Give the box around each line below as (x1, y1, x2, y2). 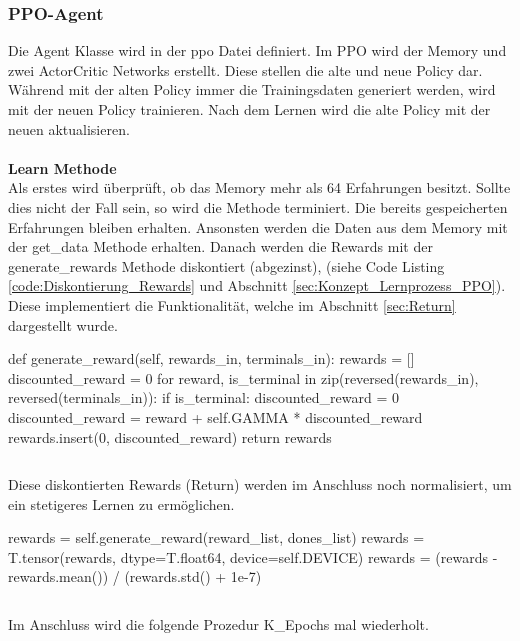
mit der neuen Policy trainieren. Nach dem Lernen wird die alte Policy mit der (8, 99, 491, 119)
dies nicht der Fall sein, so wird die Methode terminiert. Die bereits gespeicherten (8, 196, 508, 217)
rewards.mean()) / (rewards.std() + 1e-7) (8, 566, 262, 587)
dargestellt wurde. (8, 314, 118, 335)
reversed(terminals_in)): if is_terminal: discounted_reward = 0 (8, 387, 400, 408)
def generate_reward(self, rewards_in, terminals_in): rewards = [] (8, 348, 415, 369)
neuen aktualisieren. (8, 118, 130, 139)
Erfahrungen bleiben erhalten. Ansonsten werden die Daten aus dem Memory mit (8, 216, 508, 237)
